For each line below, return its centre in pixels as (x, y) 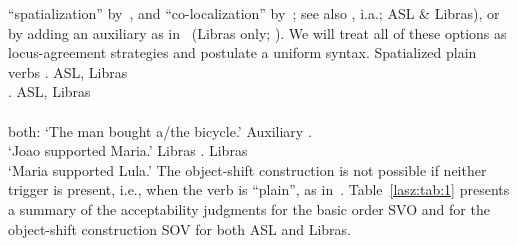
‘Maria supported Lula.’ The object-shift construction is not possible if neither (247, 169)
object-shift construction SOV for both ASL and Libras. (180, 228)
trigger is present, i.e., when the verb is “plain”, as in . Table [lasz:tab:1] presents (259, 189)
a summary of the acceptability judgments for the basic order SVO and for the (249, 208)
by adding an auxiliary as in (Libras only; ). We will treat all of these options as (257, 32)
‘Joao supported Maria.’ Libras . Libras (128, 150)
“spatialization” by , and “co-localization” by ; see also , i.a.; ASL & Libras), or (254, 13)
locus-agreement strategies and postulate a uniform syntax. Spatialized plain (242, 52)
